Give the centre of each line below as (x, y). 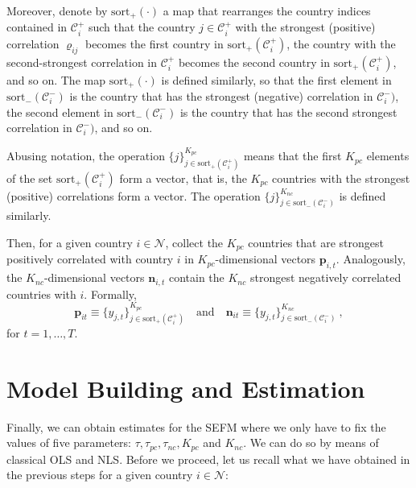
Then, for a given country (70, 242)
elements (388, 156)
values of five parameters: (69, 443)
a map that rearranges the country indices (267, 10)
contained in (37, 27)
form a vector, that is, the (183, 178)
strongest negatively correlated (325, 277)
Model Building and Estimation (186, 388)
